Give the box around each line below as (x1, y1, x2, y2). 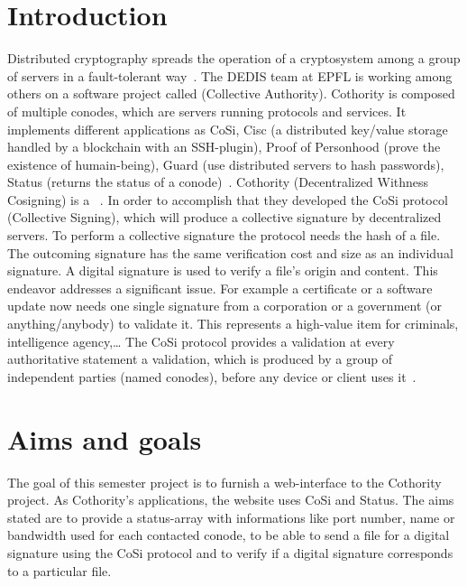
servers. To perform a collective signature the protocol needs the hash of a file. (7, 226, 441, 245)
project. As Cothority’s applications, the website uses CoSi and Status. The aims (7, 490, 454, 509)
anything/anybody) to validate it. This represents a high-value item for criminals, (7, 314, 459, 333)
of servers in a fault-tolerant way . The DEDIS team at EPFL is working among (7, 66, 453, 85)
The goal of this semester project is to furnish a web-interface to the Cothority (7, 472, 442, 491)
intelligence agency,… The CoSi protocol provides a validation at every (7, 331, 395, 350)
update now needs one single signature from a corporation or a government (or (7, 296, 442, 315)
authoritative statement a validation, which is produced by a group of (7, 349, 392, 368)
